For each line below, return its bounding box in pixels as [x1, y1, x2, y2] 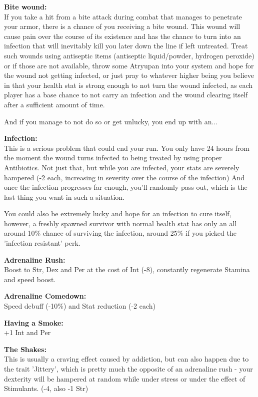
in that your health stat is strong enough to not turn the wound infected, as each [4, 79, 253, 90]
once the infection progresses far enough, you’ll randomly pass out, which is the [4, 182, 247, 192]
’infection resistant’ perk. [4, 238, 80, 248]
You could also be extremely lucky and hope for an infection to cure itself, [4, 208, 231, 219]
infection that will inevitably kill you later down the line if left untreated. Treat [4, 40, 248, 51]
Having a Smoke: [4, 317, 63, 328]
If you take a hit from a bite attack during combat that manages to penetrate [4, 11, 242, 21]
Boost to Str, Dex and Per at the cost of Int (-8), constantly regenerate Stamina [4, 264, 250, 275]
